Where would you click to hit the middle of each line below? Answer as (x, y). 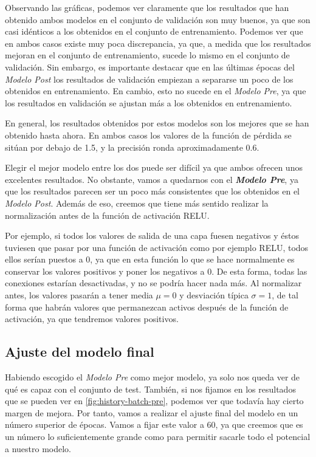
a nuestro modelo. (38, 448)
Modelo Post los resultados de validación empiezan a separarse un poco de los (149, 79)
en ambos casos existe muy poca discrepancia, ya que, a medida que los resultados (158, 43)
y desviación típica (214, 295)
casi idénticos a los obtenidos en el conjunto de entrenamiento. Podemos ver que (154, 31)
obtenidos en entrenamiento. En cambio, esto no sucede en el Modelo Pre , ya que (156, 91)
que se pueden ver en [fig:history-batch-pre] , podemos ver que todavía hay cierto (154, 401)
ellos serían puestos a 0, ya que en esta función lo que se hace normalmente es (150, 259)
